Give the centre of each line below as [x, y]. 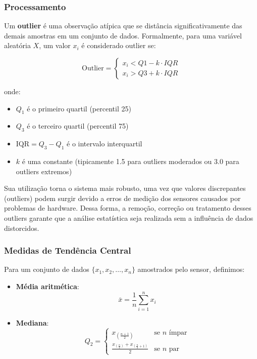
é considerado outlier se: [119, 45]
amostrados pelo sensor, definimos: [191, 269]
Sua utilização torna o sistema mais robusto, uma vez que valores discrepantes [125, 188]
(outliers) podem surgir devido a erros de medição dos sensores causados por [122, 198]
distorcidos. [22, 228]
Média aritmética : [47, 286]
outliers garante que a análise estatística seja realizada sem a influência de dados [129, 217]
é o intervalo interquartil [105, 144]
